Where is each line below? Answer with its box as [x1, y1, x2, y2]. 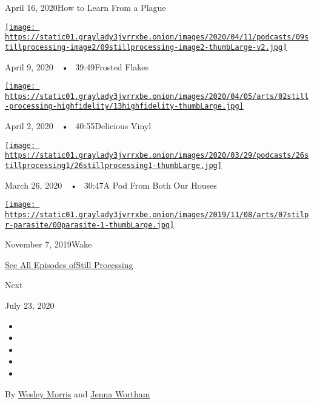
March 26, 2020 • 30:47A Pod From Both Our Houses [5, 178, 217, 191]
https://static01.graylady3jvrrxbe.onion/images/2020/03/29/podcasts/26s [5, 151, 309, 160]
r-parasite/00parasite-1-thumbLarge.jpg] [5, 220, 175, 229]
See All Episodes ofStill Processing [5, 258, 133, 271]
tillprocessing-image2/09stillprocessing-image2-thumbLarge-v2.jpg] [5, 42, 287, 52]
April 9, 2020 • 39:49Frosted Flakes [5, 60, 149, 73]
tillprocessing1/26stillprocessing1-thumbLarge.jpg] [5, 161, 222, 170]
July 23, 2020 [5, 299, 55, 312]
